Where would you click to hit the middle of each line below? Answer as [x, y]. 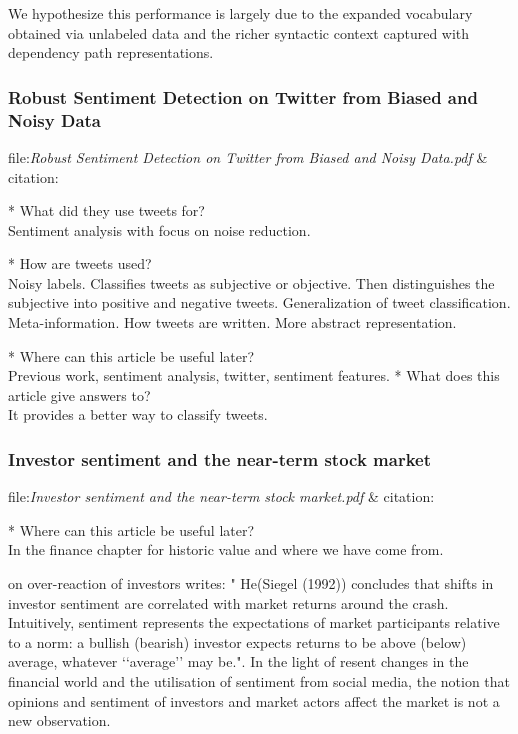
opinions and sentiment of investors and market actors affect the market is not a [254, 700]
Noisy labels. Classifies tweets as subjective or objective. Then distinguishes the [251, 282]
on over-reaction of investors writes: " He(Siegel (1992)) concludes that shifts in [251, 583]
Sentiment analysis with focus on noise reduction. [159, 229]
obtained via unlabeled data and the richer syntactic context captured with [239, 32]
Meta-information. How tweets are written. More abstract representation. [232, 322]
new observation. [59, 720]
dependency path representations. [111, 52]
